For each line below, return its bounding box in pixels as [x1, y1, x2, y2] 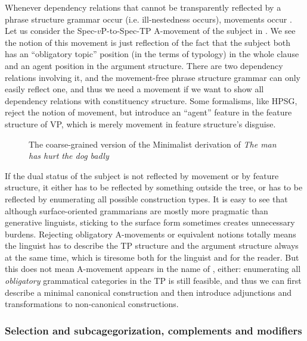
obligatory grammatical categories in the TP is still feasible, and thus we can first [5, 274, 302, 287]
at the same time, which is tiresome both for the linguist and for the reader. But [5, 251, 299, 263]
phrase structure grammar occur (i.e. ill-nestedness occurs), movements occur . [5, 12, 292, 25]
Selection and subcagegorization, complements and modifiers [5, 323, 302, 337]
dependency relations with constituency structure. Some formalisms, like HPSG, [5, 94, 297, 107]
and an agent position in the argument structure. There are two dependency [5, 59, 283, 71]
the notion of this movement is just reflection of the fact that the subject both [5, 36, 291, 48]
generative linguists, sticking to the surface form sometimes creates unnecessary [5, 216, 295, 229]
